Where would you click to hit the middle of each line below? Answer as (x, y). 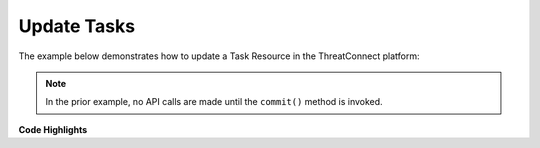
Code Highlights (53, 129)
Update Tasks (76, 26)
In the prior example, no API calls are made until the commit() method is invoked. (214, 102)
